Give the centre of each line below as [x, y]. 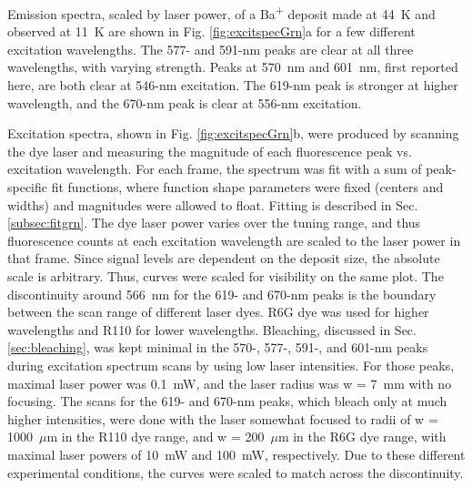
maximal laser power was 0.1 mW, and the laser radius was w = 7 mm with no [230, 383]
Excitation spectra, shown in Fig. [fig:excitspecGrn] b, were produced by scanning [233, 133]
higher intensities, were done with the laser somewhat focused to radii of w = [223, 418]
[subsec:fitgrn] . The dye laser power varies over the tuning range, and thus [214, 223]
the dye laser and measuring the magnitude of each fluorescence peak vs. [210, 151]
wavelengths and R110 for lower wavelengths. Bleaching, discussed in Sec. [212, 329]
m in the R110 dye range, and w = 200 [156, 437]
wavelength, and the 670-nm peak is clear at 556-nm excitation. [185, 102]
